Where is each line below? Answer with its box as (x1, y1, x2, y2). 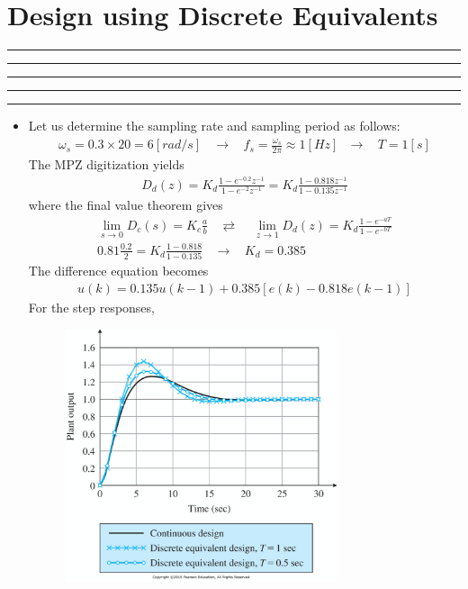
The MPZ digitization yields (28, 155, 184, 174)
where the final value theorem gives (28, 195, 223, 214)
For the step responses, (28, 297, 155, 316)
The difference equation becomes (28, 261, 209, 280)
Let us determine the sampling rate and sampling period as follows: (28, 116, 400, 135)
